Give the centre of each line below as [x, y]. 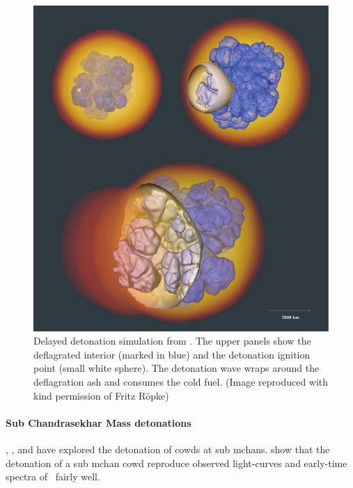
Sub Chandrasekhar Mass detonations [99, 422]
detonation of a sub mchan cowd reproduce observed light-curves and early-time [176, 463]
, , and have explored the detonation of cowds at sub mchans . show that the [168, 449]
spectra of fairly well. [53, 477]
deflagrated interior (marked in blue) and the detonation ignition [172, 354]
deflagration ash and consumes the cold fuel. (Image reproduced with [181, 381]
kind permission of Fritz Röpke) [101, 395]
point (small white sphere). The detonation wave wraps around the [176, 368]
